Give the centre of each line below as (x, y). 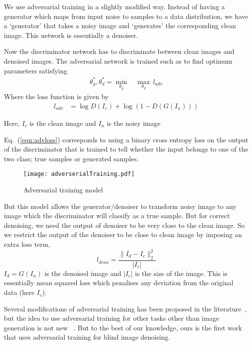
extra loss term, (27, 244)
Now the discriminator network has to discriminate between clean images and (119, 51)
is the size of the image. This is (181, 273)
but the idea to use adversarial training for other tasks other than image (112, 318)
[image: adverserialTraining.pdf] (79, 174)
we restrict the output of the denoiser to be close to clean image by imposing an (123, 234)
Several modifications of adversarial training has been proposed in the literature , (125, 308)
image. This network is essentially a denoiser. (71, 35)
